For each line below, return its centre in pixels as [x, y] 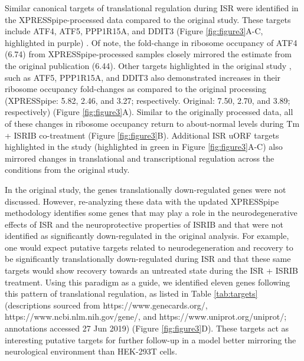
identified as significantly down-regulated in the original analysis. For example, [147, 236]
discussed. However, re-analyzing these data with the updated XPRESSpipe [142, 201]
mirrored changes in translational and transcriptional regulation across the [140, 158]
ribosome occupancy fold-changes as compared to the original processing [136, 89]
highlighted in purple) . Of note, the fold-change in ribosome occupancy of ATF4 [151, 42]
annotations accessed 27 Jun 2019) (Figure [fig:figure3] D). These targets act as [147, 328]
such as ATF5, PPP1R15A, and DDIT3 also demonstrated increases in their [143, 77]
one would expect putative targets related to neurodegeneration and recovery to [149, 247]
